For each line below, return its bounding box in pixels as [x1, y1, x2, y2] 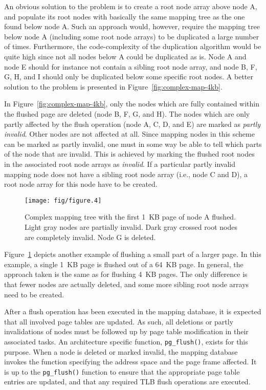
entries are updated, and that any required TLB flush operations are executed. [4, 376, 251, 387]
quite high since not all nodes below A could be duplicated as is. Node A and [4, 51, 247, 61]
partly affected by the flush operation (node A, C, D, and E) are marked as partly [4, 118, 261, 129]
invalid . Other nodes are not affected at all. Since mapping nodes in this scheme [4, 128, 255, 139]
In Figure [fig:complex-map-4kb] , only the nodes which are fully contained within [4, 98, 259, 109]
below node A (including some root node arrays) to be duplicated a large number [4, 31, 259, 41]
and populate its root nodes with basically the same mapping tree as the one [4, 11, 245, 21]
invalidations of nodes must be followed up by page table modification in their [4, 326, 249, 337]
